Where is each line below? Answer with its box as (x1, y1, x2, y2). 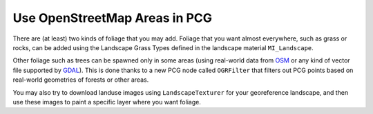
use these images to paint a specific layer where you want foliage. (12, 98, 202, 106)
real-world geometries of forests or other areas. (12, 76, 149, 84)
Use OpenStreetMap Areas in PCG (12, 10, 213, 25)
